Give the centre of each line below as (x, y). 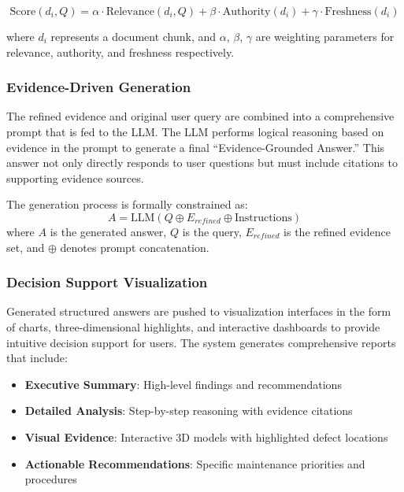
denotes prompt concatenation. (135, 247)
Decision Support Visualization (107, 282)
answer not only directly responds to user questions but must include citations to (202, 163)
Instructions (263, 218)
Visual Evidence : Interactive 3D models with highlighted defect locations (206, 437)
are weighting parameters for (325, 36)
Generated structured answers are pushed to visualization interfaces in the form (199, 311)
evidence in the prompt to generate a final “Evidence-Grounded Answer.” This (196, 147)
